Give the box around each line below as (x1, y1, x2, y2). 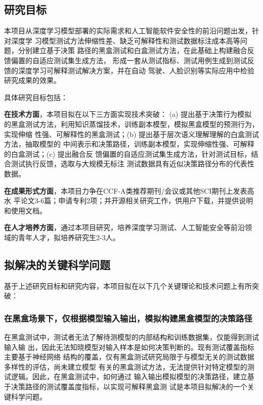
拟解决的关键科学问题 (4, 256, 110, 272)
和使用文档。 (4, 205, 47, 215)
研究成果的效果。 (4, 75, 61, 85)
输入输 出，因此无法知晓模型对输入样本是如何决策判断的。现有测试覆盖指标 (4, 341, 254, 352)
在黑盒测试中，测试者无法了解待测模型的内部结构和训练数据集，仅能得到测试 (4, 332, 259, 342)
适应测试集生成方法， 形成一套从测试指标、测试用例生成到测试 (39, 55, 247, 65)
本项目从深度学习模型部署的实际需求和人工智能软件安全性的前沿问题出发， (4, 25, 252, 36)
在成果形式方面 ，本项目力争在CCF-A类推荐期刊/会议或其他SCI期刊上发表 (4, 185, 247, 196)
